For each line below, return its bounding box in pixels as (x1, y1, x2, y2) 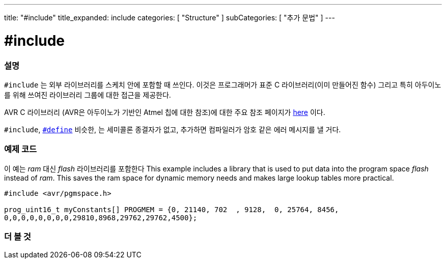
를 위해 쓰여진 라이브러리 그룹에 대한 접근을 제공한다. (4, 90, 171, 99)
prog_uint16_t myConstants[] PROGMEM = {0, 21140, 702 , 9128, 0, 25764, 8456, (4, 205, 339, 214)
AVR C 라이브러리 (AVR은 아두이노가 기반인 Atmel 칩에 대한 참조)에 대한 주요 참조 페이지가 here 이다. (4, 107, 325, 116)
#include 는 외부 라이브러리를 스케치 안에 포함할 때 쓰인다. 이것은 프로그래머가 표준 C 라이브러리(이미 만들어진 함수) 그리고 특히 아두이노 (4, 80, 441, 89)
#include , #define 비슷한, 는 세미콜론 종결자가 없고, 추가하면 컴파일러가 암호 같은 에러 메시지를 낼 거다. (4, 125, 341, 134)
